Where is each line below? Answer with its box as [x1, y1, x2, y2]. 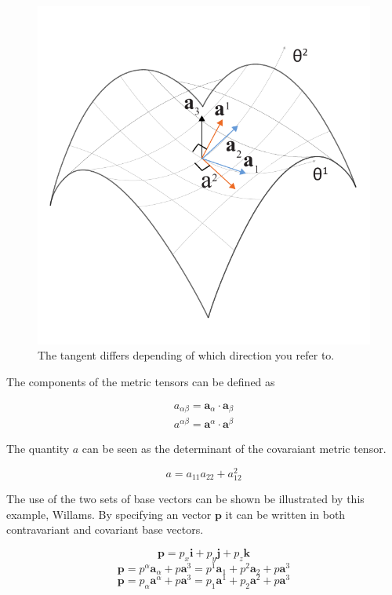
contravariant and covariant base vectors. [6, 521, 204, 538]
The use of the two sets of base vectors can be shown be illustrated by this [6, 491, 365, 507]
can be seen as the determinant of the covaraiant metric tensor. [82, 440, 387, 457]
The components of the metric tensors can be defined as [6, 374, 275, 390]
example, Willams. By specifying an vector [6, 506, 212, 522]
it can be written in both [225, 506, 346, 522]
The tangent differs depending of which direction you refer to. [38, 347, 335, 363]
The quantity [6, 440, 70, 457]
